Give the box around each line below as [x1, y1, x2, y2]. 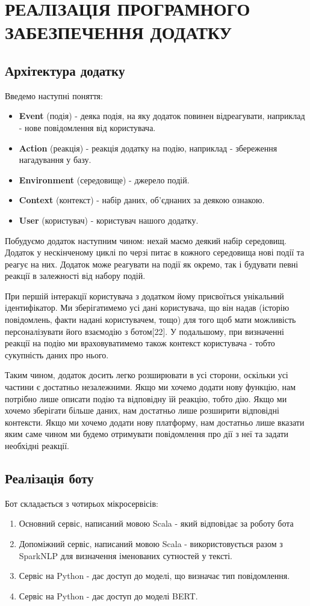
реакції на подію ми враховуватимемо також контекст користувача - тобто [5, 337, 275, 349]
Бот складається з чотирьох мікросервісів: [5, 497, 158, 509]
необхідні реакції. [5, 439, 69, 452]
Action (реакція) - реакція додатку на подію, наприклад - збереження [19, 141, 277, 154]
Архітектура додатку [5, 61, 125, 79]
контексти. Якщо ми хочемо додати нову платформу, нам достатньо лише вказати [5, 415, 305, 428]
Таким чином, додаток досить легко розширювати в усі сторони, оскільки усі [5, 369, 288, 381]
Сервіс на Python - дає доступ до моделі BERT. [19, 589, 198, 602]
